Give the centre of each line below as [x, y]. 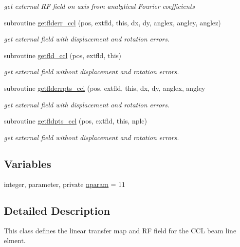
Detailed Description [57, 210]
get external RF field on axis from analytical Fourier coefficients [99, 6]
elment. [15, 240]
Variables [28, 163]
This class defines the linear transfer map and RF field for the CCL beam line [120, 231]
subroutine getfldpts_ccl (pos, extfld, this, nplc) [76, 121]
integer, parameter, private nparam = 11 [65, 184]
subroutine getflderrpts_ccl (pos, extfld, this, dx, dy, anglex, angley [105, 88]
